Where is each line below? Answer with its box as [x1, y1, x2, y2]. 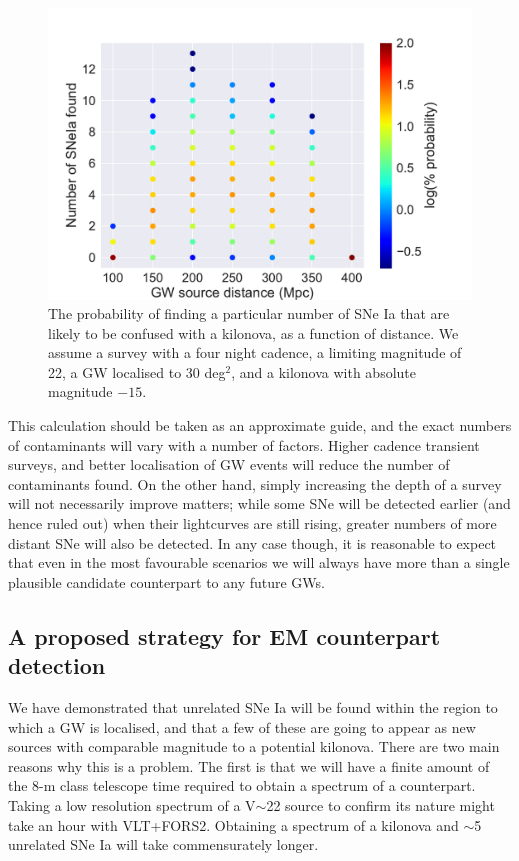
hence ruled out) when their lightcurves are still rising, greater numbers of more [8, 513, 497, 534]
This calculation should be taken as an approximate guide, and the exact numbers [8, 415, 512, 436]
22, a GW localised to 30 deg [48, 361, 226, 382]
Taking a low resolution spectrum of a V [8, 794, 256, 815]
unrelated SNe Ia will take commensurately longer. [8, 834, 319, 855]
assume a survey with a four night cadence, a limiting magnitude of [48, 342, 462, 363]
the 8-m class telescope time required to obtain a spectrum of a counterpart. [8, 775, 476, 796]
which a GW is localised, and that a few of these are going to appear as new [8, 716, 476, 737]
